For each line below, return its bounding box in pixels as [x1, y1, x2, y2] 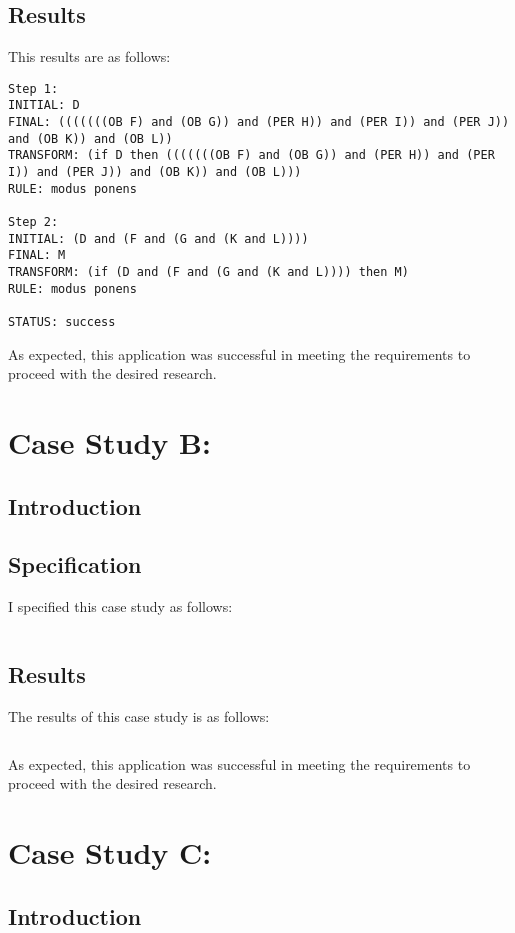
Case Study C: [8, 831, 212, 872]
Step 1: [8, 81, 59, 96]
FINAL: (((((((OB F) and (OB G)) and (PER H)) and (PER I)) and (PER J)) [8, 115, 510, 130]
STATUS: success [8, 314, 116, 329]
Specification [8, 549, 142, 580]
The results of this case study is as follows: [8, 705, 270, 726]
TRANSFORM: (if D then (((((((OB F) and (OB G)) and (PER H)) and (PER [8, 148, 495, 163]
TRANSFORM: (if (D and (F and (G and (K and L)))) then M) [8, 265, 409, 280]
